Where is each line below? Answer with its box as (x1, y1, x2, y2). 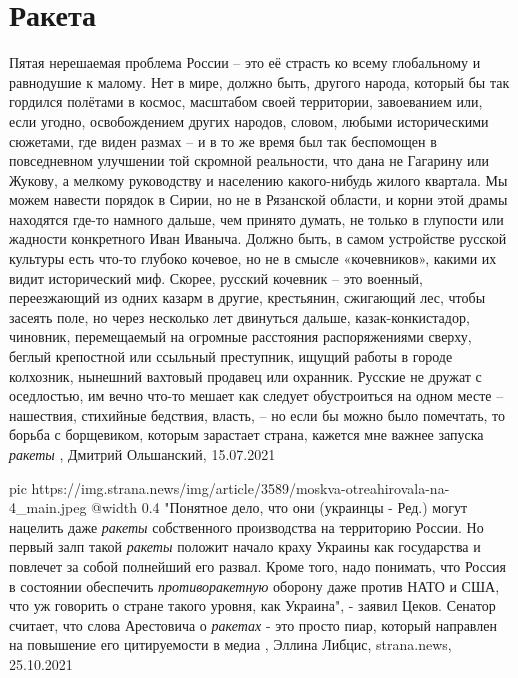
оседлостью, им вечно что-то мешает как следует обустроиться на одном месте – (9, 385, 504, 406)
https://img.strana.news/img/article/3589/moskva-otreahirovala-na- (31, 477, 450, 498)
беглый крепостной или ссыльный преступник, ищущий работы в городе (9, 346, 453, 367)
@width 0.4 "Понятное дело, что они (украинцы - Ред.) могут (91, 497, 468, 518)
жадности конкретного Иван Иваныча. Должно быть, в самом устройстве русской (9, 228, 507, 249)
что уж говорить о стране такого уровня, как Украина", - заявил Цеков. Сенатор (9, 595, 496, 616)
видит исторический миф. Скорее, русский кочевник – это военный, (9, 267, 423, 288)
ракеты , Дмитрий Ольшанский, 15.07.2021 (9, 444, 276, 464)
